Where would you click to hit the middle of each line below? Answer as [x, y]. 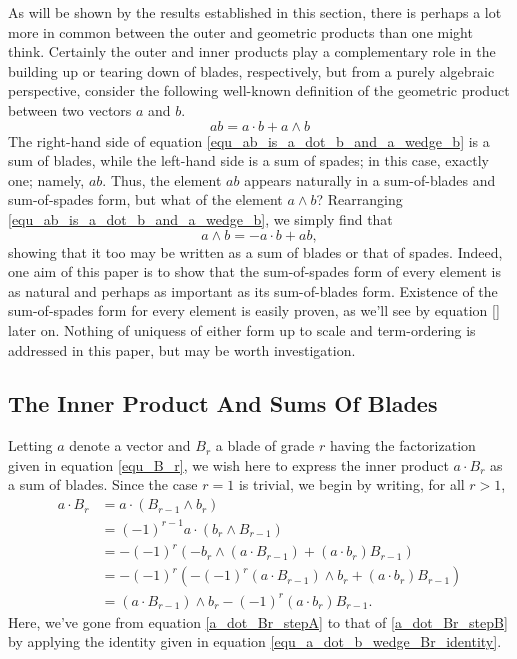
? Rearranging [359, 199]
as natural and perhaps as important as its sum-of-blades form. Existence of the [253, 290]
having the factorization [402, 445]
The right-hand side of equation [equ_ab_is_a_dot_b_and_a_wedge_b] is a [249, 140]
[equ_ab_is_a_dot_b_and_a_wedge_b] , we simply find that [200, 218]
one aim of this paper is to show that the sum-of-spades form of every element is [254, 271]
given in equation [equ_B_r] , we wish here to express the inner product [228, 464]
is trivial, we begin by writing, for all [351, 484]
